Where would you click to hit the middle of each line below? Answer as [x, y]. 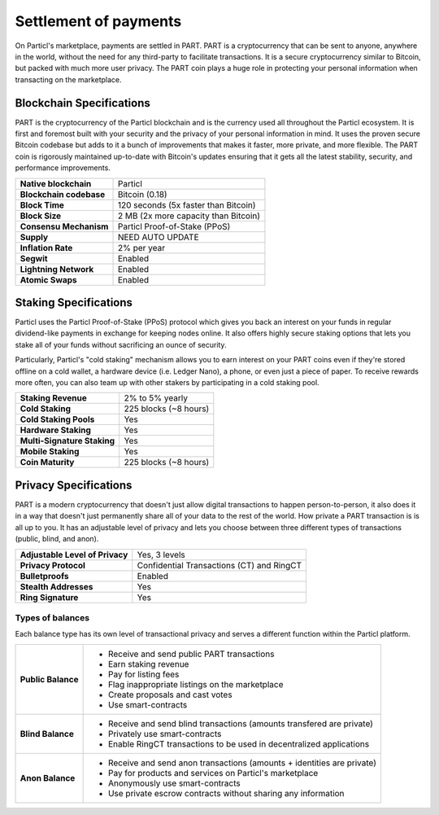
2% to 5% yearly [156, 398]
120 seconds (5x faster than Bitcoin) [187, 205]
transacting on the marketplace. [68, 79]
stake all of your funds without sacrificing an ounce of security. [121, 344]
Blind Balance [47, 734]
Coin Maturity [47, 462]
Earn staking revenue [148, 664]
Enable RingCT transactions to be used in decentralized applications [239, 743]
